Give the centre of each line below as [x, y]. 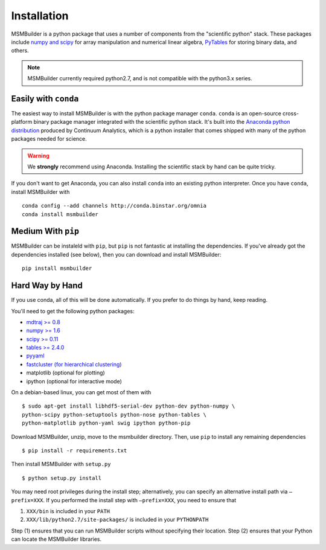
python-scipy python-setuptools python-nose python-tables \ [114, 414]
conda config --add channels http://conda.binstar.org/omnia [114, 206]
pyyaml [35, 356]
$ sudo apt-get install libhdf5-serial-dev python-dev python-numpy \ [129, 406]
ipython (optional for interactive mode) [74, 381]
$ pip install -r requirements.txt [75, 450]
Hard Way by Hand [47, 286]
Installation [40, 16]
